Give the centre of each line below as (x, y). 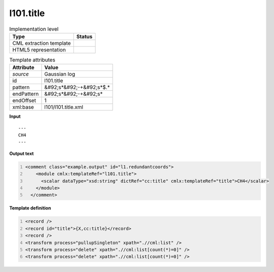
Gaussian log (60, 74)
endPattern (25, 94)
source (21, 74)
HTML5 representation (39, 49)
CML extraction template (41, 43)
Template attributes (32, 60)
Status (84, 36)
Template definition (30, 208)
